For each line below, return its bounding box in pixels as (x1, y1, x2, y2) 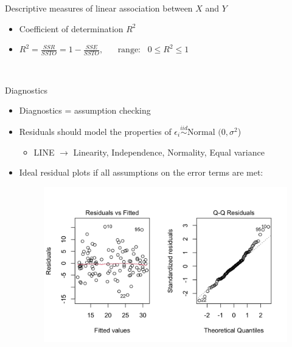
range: (117, 46, 141, 55)
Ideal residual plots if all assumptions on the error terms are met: (19, 166, 263, 179)
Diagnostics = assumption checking (19, 104, 151, 117)
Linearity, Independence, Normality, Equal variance (73, 145, 265, 158)
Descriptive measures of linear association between (5, 2, 193, 14)
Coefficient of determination (19, 22, 123, 35)
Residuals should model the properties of (19, 125, 172, 138)
